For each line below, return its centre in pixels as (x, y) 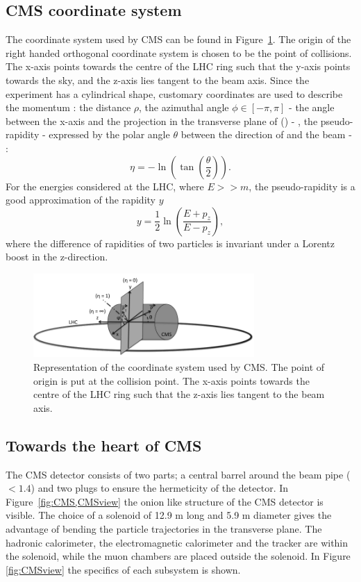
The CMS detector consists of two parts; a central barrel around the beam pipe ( (178, 474)
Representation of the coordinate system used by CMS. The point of (179, 366)
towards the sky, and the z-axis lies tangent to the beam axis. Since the (158, 80)
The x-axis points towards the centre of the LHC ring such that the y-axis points (178, 66)
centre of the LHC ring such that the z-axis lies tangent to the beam (179, 394)
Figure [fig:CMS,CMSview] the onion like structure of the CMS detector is (165, 501)
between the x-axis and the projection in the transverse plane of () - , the (162, 120)
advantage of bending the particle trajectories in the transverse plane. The (164, 528)
